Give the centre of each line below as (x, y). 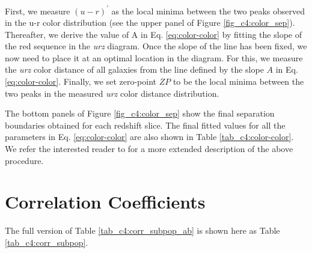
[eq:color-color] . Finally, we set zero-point (81, 81)
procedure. (24, 160)
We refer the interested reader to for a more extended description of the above (149, 149)
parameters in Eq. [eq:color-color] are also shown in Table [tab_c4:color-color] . (149, 137)
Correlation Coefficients (105, 202)
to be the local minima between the (238, 81)
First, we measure (38, 11)
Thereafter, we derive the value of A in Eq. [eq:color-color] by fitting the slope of (153, 34)
